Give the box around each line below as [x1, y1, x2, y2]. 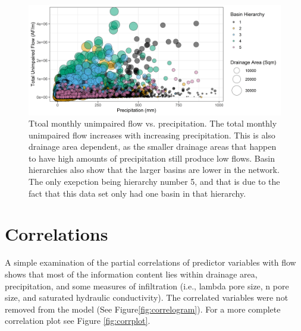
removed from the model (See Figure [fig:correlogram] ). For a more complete [5, 302, 281, 315]
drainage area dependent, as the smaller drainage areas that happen [29, 140, 277, 153]
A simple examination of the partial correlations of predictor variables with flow [5, 256, 296, 269]
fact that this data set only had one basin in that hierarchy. [29, 187, 246, 199]
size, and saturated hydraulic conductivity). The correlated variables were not [5, 291, 289, 304]
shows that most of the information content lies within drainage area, [5, 267, 258, 280]
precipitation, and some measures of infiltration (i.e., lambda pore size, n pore [5, 279, 289, 292]
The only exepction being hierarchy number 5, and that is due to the [29, 175, 280, 188]
